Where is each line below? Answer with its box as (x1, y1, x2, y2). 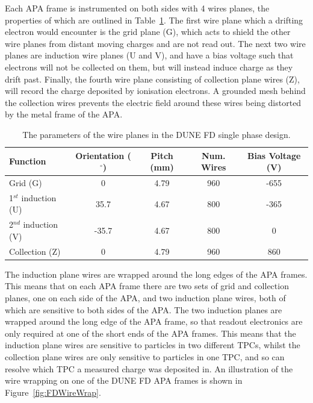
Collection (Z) (9, 245, 61, 257)
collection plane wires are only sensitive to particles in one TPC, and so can (5, 350, 285, 363)
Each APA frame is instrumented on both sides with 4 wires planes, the (5, 2, 270, 14)
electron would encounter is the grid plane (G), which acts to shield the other (5, 25, 291, 38)
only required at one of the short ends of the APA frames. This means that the (5, 326, 296, 339)
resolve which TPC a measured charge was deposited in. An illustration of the (5, 362, 293, 375)
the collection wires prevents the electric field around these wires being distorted (5, 96, 302, 108)
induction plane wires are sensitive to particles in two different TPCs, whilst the (5, 339, 300, 351)
